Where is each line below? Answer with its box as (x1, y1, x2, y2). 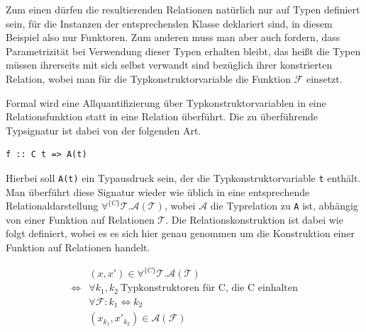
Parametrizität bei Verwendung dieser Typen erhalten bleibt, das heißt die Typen (6, 43, 361, 58)
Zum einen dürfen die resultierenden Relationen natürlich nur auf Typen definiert (6, 2, 360, 16)
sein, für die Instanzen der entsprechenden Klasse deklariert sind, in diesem (6, 16, 333, 30)
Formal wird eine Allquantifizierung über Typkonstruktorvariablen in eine (6, 95, 326, 110)
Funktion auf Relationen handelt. (6, 240, 150, 255)
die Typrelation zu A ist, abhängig (210, 198, 358, 213)
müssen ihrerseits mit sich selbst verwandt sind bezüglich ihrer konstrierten (6, 57, 333, 72)
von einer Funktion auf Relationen (6, 212, 155, 227)
